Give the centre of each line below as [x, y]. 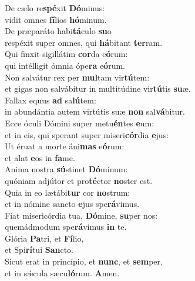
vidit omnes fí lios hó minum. [56, 19]
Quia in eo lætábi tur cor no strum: [68, 192]
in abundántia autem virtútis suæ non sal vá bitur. [95, 111]
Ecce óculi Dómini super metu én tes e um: [80, 123]
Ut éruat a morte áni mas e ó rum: [65, 146]
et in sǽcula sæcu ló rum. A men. [62, 272]
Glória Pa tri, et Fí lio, [44, 238]
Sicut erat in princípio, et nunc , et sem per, [84, 261]
